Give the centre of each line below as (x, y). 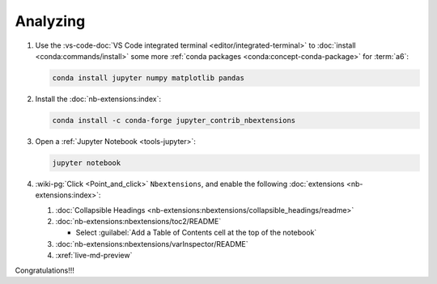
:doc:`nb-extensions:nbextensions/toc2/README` (138, 222)
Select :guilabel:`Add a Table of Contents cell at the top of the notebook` (196, 233)
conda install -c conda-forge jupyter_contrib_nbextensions (174, 120)
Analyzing (50, 21)
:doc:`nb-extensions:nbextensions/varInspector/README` (152, 244)
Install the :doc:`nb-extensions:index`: (98, 99)
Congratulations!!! (45, 270)
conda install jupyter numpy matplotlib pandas (148, 78)
